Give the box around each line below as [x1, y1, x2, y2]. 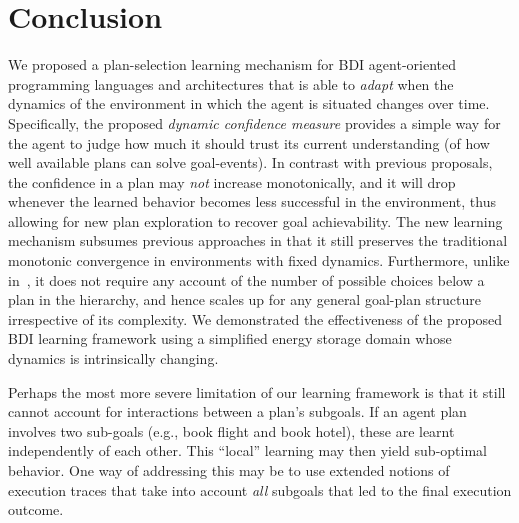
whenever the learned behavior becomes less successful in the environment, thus [8, 191, 496, 212]
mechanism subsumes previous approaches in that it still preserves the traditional [8, 230, 508, 251]
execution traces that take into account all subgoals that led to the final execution [8, 479, 512, 500]
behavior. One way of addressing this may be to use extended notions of [8, 460, 450, 480]
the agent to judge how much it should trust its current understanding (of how [8, 132, 490, 153]
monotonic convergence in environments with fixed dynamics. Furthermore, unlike [8, 250, 510, 271]
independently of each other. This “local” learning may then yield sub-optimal [8, 440, 487, 461]
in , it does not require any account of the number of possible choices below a [8, 269, 485, 290]
